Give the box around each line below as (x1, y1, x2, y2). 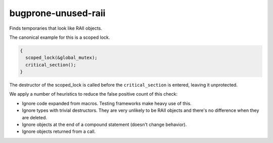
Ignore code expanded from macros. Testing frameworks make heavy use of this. (22, 100, 192, 106)
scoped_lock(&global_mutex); (25, 55, 98, 60)
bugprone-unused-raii (9, 8, 106, 19)
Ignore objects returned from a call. (22, 128, 96, 134)
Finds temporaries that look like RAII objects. (9, 25, 102, 31)
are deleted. (22, 114, 48, 120)
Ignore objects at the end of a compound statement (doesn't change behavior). (22, 121, 187, 128)
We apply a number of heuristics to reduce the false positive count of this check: (9, 91, 178, 97)
